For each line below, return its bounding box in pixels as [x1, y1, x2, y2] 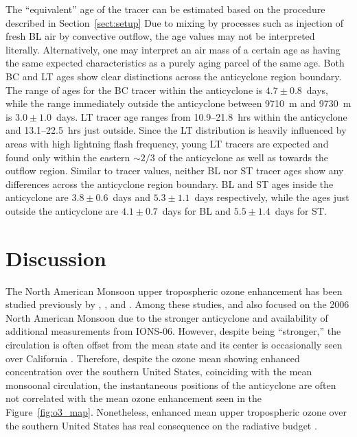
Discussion [5, 244, 106, 272]
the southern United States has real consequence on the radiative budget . [5, 418, 317, 432]
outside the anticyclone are [5, 203, 119, 217]
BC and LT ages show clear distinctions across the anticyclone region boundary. [5, 69, 342, 83]
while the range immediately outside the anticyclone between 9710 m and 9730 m [5, 96, 352, 110]
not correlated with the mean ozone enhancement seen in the [5, 391, 262, 405]
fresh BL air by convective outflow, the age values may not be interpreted [5, 29, 315, 43]
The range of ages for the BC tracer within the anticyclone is [5, 82, 263, 97]
